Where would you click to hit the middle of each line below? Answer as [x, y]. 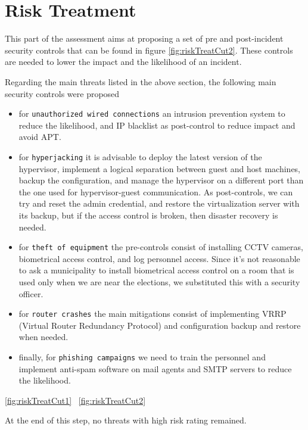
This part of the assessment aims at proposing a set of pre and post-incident [144, 38]
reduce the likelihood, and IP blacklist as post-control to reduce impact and [157, 125]
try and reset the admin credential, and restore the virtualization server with [159, 203]
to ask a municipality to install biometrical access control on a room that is [156, 270]
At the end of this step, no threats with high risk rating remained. [126, 420]
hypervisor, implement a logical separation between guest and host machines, [160, 168]
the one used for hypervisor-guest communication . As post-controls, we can [156, 191]
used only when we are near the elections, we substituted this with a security [159, 282]
